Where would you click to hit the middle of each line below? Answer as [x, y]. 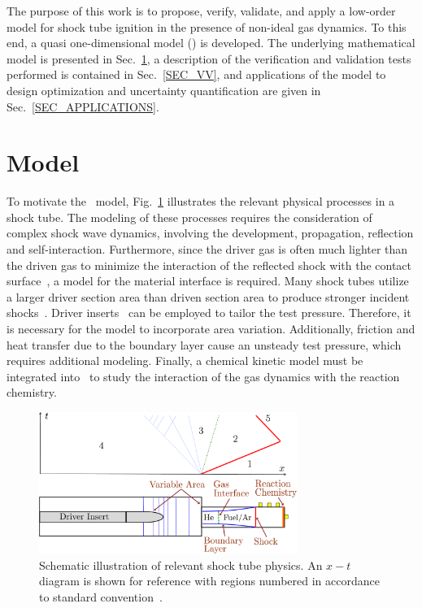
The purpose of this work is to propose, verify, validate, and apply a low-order [201, 11]
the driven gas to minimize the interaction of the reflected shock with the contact [209, 265]
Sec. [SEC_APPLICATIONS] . [83, 106]
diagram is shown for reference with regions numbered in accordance [209, 581]
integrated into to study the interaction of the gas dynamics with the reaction [203, 376]
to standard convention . [101, 597]
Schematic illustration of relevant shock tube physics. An [181, 565]
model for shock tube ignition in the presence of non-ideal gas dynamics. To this [207, 26]
